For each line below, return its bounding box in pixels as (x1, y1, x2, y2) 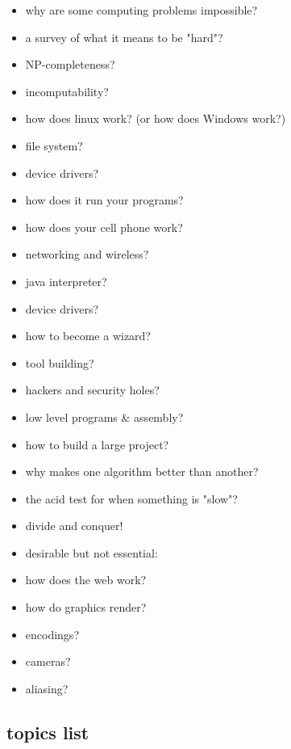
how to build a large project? (25, 436, 169, 452)
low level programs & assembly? (25, 408, 184, 425)
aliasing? (25, 680, 69, 696)
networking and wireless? (25, 246, 149, 263)
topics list (6, 719, 89, 744)
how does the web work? (25, 571, 147, 588)
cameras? (25, 653, 71, 670)
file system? (25, 137, 83, 154)
